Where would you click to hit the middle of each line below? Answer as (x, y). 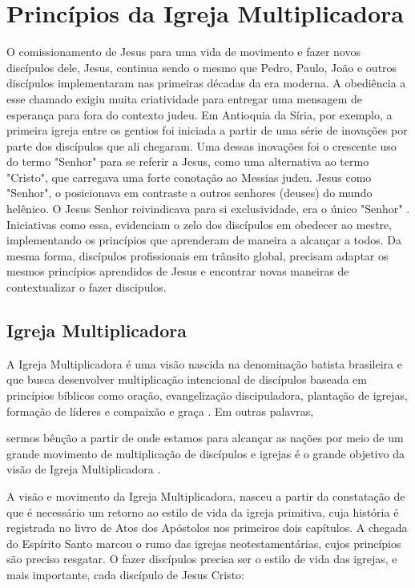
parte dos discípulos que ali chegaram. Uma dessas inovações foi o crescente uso (201, 145)
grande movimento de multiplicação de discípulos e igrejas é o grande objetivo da (205, 453)
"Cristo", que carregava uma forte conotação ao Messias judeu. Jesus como (189, 177)
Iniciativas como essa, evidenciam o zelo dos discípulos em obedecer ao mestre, (199, 224)
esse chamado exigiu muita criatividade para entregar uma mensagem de (185, 98)
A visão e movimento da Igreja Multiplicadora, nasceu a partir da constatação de (206, 495)
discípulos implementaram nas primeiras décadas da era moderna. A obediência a (206, 83)
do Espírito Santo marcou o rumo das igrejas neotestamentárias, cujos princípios (204, 543)
